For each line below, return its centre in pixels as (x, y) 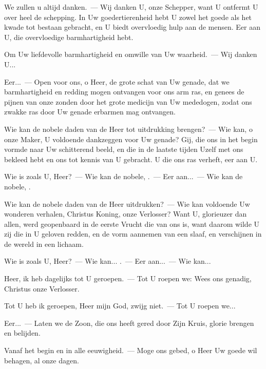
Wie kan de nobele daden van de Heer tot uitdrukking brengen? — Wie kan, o (128, 129)
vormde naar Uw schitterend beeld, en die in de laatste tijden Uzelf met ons (124, 149)
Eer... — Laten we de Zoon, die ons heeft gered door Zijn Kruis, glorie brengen (129, 323)
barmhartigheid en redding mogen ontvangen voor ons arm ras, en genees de (124, 92)
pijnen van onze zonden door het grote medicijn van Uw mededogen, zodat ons (128, 101)
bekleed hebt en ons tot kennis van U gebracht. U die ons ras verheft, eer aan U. (131, 159)
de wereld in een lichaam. (44, 244)
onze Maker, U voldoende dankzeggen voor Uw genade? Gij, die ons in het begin (131, 139)
